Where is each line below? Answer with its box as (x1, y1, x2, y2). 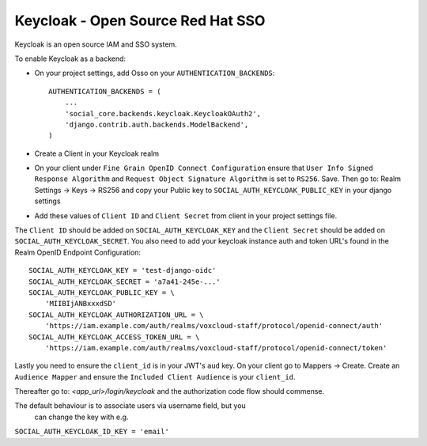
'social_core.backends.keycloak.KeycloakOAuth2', (64, 109, 261, 118)
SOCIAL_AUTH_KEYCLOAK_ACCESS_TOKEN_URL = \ (28, 332, 200, 342)
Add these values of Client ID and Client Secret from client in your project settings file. (34, 210, 338, 221)
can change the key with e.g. (34, 412, 129, 421)
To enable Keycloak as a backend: (14, 54, 127, 63)
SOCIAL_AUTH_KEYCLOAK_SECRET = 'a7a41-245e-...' (28, 277, 221, 286)
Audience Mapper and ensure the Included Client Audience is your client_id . (14, 372, 296, 381)
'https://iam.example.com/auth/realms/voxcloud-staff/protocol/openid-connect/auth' (44, 321, 384, 331)
